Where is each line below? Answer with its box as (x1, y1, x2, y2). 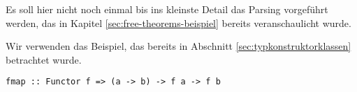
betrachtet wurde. (6, 52, 82, 66)
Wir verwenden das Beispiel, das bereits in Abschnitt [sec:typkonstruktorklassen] (6, 39, 351, 53)
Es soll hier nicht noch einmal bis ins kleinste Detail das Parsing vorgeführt (6, 2, 328, 16)
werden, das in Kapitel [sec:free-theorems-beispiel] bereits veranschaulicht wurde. (6, 15, 351, 30)
